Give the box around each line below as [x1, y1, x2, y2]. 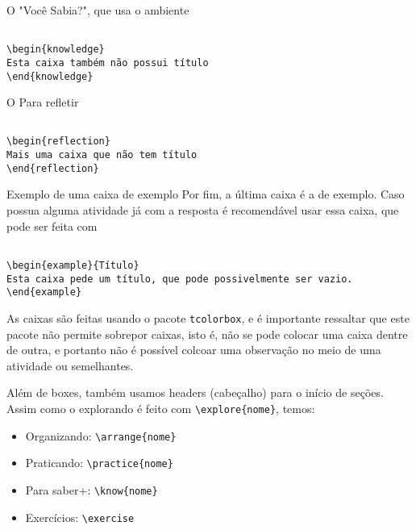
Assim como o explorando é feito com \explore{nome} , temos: [6, 399, 315, 416]
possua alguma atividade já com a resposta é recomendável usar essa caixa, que [6, 202, 399, 219]
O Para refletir [6, 94, 79, 111]
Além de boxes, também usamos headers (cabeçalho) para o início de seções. [6, 384, 384, 401]
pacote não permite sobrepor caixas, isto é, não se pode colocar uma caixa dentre [6, 325, 408, 342]
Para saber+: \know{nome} [25, 481, 158, 498]
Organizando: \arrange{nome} [25, 427, 177, 444]
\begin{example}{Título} [6, 259, 139, 271]
